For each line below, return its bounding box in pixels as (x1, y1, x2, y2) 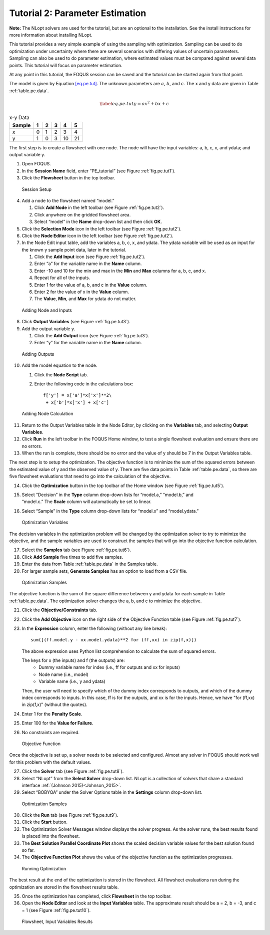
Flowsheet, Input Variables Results (21, 918, 93, 924)
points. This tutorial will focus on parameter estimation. (9, 62, 122, 68)
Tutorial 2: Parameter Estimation (9, 8, 146, 19)
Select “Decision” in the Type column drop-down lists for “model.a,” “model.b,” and (21, 492, 193, 498)
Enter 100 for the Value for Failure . (21, 720, 93, 726)
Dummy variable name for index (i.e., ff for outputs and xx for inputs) (38, 664, 180, 670)
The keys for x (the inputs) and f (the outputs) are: (21, 657, 125, 663)
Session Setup (21, 186, 52, 192)
